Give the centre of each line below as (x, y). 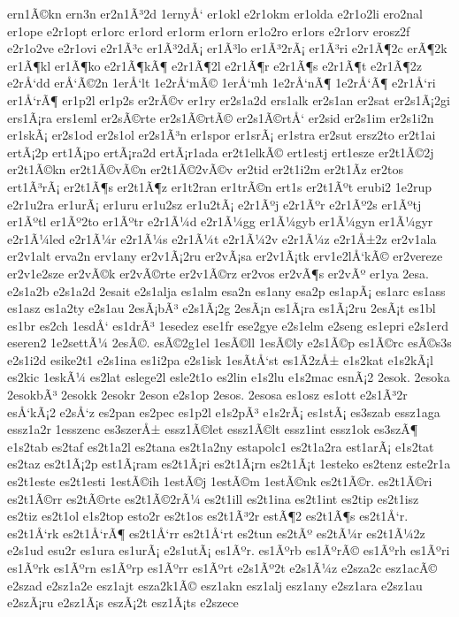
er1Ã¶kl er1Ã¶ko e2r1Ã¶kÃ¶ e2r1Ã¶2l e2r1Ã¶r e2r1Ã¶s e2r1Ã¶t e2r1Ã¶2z (214, 65)
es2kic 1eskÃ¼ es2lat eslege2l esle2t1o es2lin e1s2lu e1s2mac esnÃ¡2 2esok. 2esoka (229, 377)
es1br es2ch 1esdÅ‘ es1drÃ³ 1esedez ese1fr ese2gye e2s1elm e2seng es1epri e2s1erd (228, 325)
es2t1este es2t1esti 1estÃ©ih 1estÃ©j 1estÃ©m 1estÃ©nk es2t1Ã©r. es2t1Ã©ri (220, 481)
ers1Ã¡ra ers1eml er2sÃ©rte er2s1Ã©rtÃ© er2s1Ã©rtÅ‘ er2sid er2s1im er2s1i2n (221, 117)
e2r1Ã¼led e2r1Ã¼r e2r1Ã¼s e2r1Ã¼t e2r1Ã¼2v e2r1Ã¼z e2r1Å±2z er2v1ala (222, 238)
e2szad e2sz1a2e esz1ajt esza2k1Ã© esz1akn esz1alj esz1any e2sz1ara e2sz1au (215, 585)
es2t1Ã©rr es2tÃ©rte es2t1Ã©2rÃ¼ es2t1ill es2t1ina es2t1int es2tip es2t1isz (213, 498)
